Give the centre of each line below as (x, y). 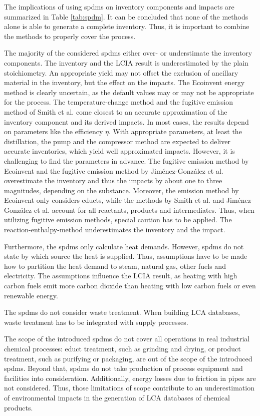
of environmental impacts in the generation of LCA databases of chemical (117, 397)
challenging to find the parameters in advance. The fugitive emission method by (126, 160)
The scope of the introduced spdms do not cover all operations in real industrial (127, 339)
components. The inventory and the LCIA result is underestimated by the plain (126, 62)
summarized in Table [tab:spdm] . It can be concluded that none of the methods (126, 16)
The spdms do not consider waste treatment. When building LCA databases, (122, 312)
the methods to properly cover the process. (70, 36)
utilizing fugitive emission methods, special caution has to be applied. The (118, 220)
